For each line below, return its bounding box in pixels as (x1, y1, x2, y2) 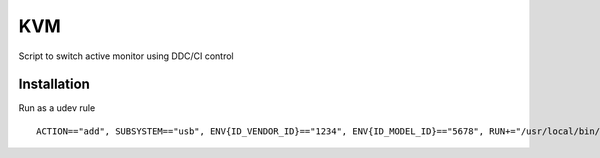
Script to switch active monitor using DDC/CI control (18, 50, 234, 62)
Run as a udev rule (18, 102, 96, 114)
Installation (18, 76, 90, 93)
